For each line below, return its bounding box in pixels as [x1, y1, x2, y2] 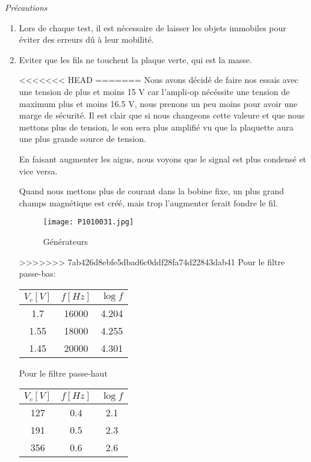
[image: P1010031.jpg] [43, 218, 134, 227]
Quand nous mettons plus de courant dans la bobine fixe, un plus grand [19, 185, 285, 197]
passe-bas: [19, 267, 56, 280]
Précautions [5, 1, 48, 13]
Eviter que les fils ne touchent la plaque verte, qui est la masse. [19, 53, 252, 66]
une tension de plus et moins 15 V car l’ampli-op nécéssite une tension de [19, 85, 290, 97]
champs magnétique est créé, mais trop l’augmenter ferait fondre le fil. [19, 196, 278, 209]
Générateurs [43, 235, 88, 247]
